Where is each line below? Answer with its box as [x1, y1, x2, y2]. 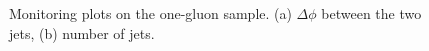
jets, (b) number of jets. [9, 22, 155, 43]
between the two [321, 3, 422, 23]
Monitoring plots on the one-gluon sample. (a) [9, 3, 292, 23]
